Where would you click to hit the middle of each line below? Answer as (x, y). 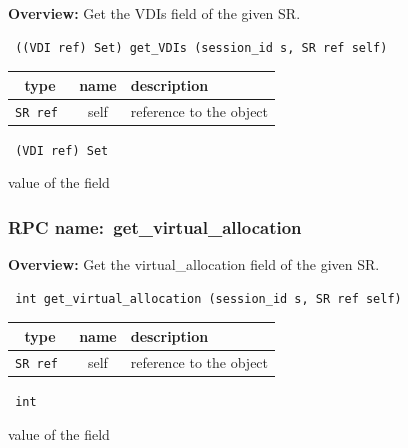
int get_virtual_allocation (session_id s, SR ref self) (208, 298)
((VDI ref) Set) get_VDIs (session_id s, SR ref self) (201, 47)
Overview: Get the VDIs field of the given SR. (154, 13)
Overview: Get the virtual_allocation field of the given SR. (194, 264)
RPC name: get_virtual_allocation (155, 226)
